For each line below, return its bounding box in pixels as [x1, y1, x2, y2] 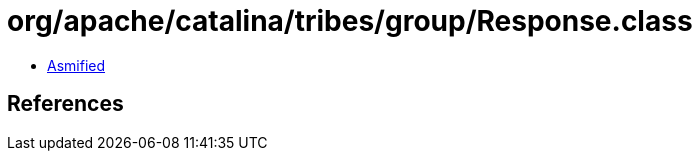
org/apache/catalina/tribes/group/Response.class [7, 4, 693, 38]
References [7, 91, 124, 117]
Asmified [47, 56, 106, 74]
